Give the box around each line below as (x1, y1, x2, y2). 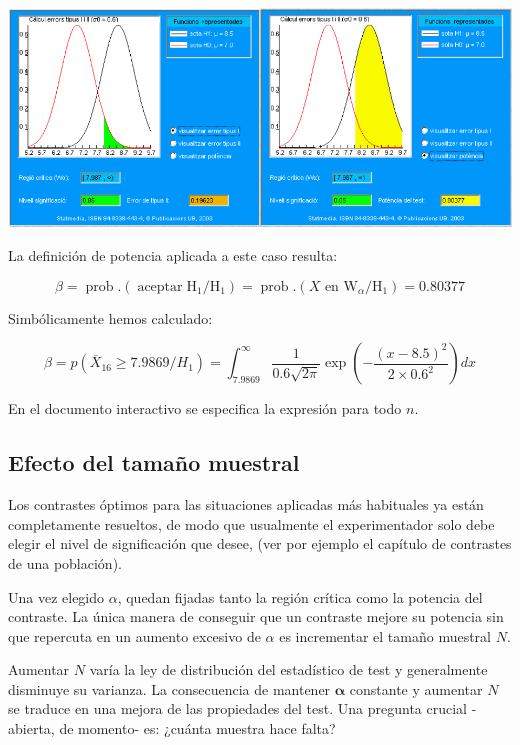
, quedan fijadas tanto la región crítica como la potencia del (117, 586, 483, 607)
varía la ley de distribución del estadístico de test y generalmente (89, 659, 488, 680)
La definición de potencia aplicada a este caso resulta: (8, 245, 338, 266)
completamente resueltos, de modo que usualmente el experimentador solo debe (8, 513, 495, 534)
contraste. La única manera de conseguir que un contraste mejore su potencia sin (8, 606, 504, 627)
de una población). (8, 552, 122, 573)
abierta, (8, 718, 55, 739)
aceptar (137, 279, 183, 294)
